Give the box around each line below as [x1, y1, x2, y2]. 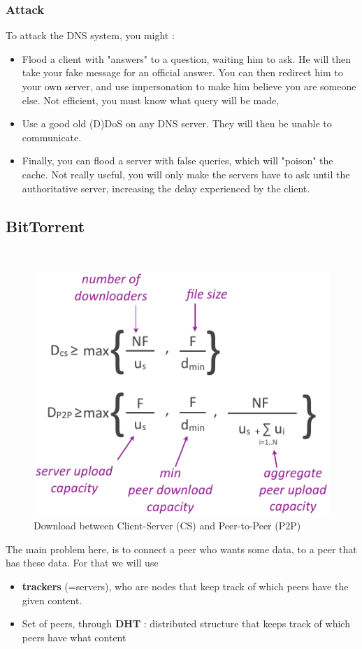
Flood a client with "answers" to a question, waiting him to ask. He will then [22, 51, 352, 66]
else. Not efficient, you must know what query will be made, [22, 92, 280, 107]
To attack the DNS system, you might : [6, 28, 175, 43]
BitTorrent [6, 215, 85, 236]
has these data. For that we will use [6, 555, 159, 570]
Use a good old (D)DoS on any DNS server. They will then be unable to [22, 116, 332, 131]
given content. [22, 592, 82, 607]
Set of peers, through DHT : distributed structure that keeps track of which [22, 616, 350, 631]
